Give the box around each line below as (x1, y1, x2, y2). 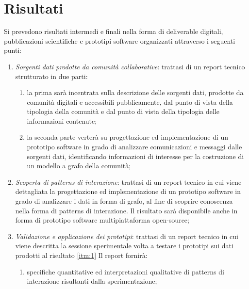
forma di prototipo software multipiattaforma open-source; (15, 215, 189, 225)
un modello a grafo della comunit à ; (27, 161, 131, 171)
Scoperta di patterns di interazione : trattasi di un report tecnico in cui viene (15, 177, 242, 187)
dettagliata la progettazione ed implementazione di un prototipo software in (15, 186, 241, 196)
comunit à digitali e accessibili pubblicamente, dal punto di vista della (27, 96, 233, 107)
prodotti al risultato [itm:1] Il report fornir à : (15, 250, 148, 260)
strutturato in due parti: (15, 71, 88, 81)
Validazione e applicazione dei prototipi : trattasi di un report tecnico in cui (15, 231, 238, 241)
